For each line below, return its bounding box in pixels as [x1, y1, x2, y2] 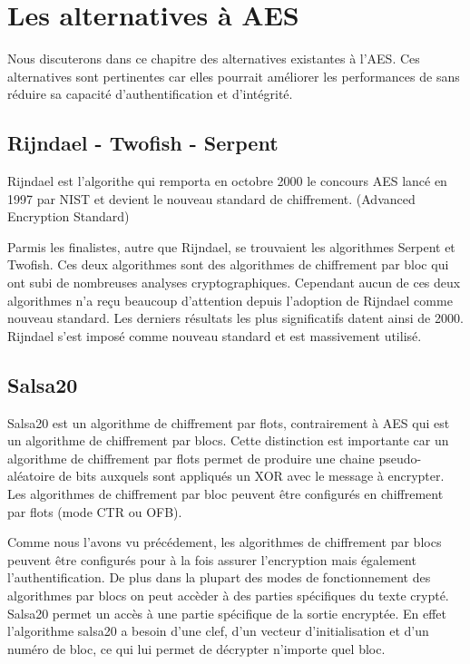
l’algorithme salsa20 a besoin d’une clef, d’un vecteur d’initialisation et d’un [7, 621, 429, 640]
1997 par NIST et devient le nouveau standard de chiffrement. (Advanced [7, 189, 416, 208]
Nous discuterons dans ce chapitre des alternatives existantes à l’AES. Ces [7, 49, 420, 68]
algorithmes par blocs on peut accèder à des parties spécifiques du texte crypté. [7, 586, 449, 604]
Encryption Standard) [7, 207, 130, 226]
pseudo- [378, 448, 422, 467]
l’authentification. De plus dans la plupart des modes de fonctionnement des [7, 568, 431, 587]
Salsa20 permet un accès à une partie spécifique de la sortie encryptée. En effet [7, 603, 446, 622]
